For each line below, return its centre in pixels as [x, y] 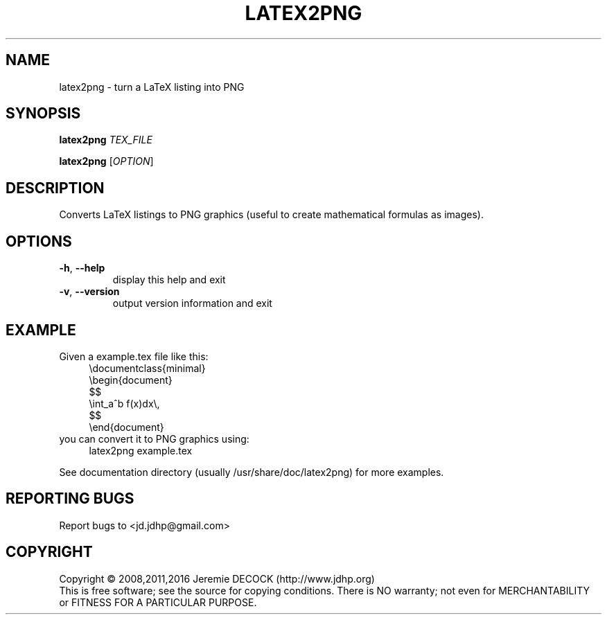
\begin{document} [131, 380]
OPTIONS [39, 241]
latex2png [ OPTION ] [106, 161]
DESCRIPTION [55, 188]
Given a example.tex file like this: [134, 356]
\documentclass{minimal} [147, 368]
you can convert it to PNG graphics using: [154, 439]
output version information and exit [192, 303]
